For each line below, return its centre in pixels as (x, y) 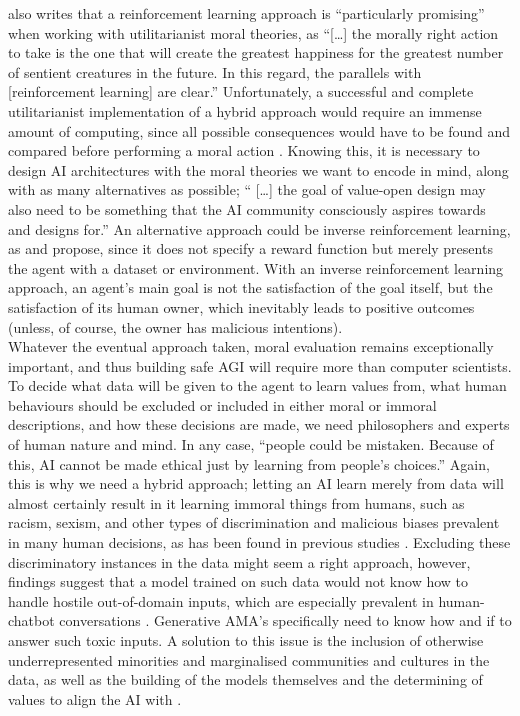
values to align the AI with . (95, 698)
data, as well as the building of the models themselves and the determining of (245, 679)
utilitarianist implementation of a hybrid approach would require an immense (245, 110)
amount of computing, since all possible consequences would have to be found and (259, 130)
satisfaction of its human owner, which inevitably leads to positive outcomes (241, 306)
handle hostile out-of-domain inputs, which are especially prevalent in (221, 600)
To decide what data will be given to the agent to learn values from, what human (257, 385)
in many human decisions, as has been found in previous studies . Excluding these (259, 542)
